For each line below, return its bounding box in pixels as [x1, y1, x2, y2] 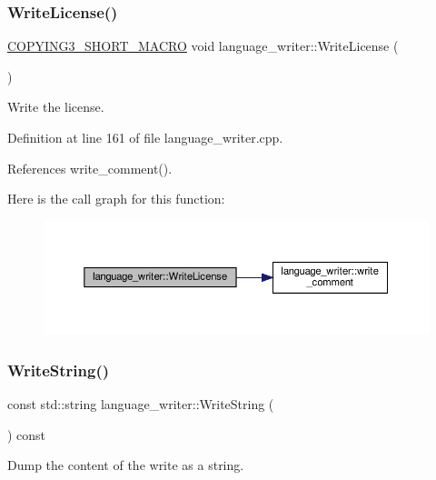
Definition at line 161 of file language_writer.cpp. [7, 128, 283, 146]
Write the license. [7, 97, 104, 116]
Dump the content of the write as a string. [7, 455, 244, 475]
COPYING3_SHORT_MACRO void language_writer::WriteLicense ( [7, 36, 399, 55]
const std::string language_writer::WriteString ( [7, 395, 274, 414]
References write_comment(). [7, 158, 173, 177]
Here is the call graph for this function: [7, 189, 225, 208]
